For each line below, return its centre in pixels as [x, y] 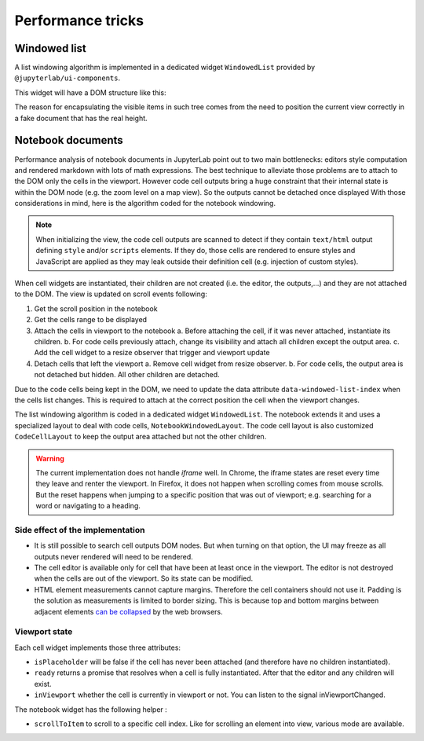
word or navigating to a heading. [88, 506]
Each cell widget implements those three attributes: [97, 647]
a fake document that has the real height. [81, 118]
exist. [43, 684]
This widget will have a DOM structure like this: [90, 92]
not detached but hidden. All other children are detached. [127, 375]
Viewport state [44, 632]
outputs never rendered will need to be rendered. [114, 556]
